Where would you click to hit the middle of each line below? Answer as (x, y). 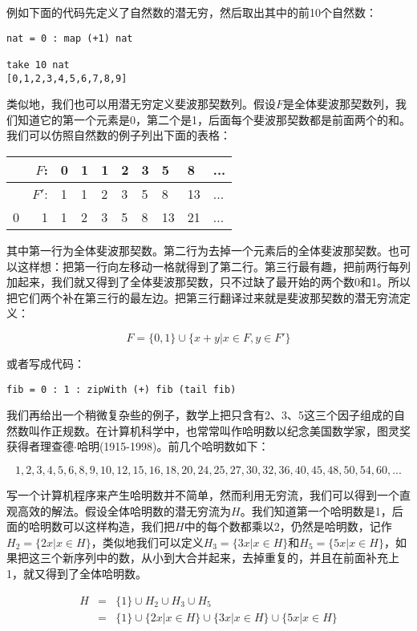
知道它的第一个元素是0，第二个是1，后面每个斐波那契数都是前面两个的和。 (214, 119)
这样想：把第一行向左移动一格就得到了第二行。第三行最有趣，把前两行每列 (214, 266)
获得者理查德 (40, 446)
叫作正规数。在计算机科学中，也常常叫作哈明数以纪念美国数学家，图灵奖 (219, 430)
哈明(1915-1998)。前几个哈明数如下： (173, 446)
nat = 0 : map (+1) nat (70, 38)
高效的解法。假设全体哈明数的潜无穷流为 (124, 510)
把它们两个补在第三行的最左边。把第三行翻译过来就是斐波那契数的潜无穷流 (203, 297)
